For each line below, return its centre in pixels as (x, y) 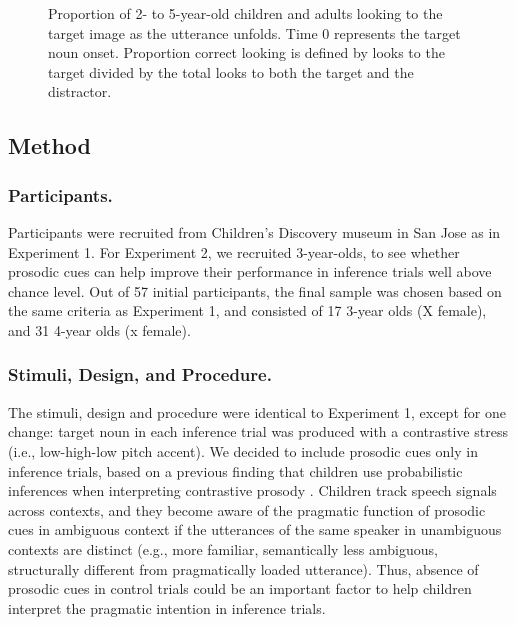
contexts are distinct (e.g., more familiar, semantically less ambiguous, (223, 548)
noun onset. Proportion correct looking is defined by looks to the (246, 52)
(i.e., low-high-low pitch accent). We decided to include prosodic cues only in (243, 450)
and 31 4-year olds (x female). (99, 329)
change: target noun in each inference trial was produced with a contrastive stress (258, 431)
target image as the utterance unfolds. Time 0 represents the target (254, 32)
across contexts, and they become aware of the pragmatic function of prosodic (247, 509)
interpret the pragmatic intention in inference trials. (167, 607)
